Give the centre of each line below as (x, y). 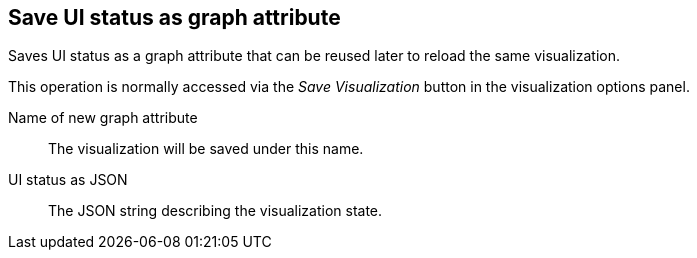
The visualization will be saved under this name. (206, 149)
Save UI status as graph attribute (174, 17)
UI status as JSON (68, 180)
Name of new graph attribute (103, 118)
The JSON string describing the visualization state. (215, 211)
